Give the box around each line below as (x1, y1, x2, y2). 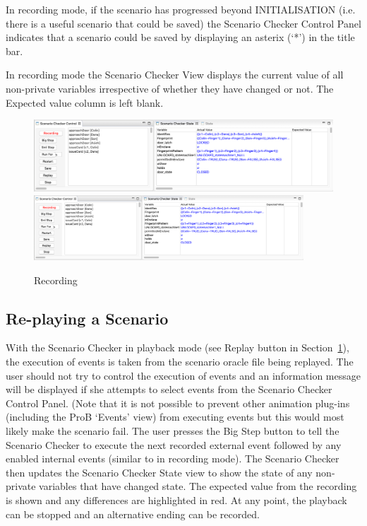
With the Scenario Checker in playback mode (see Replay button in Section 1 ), (6, 340, 349, 355)
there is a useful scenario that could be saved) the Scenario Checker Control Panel (6, 16, 361, 30)
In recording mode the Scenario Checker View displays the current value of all (6, 67, 344, 82)
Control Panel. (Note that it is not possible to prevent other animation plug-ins (6, 395, 350, 410)
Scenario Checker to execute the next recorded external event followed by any (6, 437, 342, 452)
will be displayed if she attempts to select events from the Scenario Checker (6, 382, 332, 397)
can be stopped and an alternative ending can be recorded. (6, 506, 260, 521)
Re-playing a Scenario (6, 307, 169, 329)
